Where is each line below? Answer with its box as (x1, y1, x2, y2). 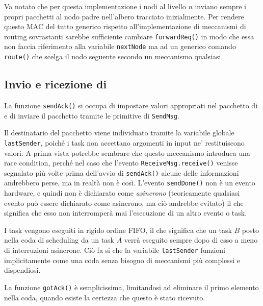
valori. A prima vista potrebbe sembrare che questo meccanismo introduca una (4, 147, 250, 158)
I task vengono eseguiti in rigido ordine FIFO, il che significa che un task (4, 224, 232, 235)
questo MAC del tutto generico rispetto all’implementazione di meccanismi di (4, 21, 246, 32)
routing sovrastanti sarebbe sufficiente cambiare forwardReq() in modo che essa (4, 31, 254, 41)
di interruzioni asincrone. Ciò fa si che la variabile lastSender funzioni (4, 245, 225, 255)
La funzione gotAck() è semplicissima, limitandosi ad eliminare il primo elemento (4, 281, 259, 292)
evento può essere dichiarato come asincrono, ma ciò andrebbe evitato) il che (4, 197, 244, 208)
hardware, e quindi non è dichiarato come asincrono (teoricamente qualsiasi (4, 187, 240, 198)
